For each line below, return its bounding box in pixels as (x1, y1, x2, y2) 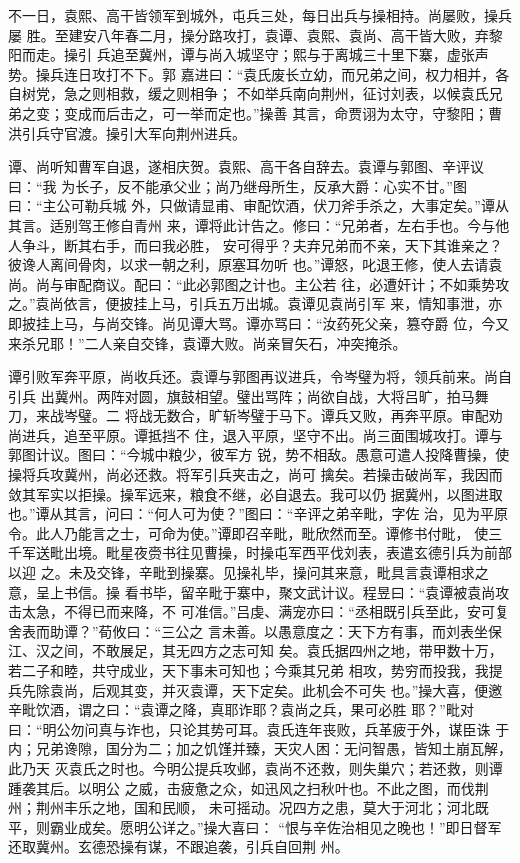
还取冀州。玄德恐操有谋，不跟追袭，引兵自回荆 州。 (8, 836, 349, 857)
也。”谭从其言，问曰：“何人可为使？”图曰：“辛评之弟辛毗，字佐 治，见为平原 (8, 503, 509, 524)
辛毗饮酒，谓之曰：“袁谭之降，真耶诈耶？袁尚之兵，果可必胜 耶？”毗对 (8, 699, 474, 720)
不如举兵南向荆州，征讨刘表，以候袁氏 (236, 83, 489, 104)
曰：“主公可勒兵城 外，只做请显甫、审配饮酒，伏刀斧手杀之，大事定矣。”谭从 (8, 195, 509, 216)
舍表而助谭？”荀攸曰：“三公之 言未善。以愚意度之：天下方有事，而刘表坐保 (8, 620, 502, 641)
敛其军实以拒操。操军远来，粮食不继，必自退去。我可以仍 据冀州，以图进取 (8, 483, 503, 504)
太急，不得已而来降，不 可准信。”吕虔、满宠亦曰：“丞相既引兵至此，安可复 (21, 601, 509, 622)
